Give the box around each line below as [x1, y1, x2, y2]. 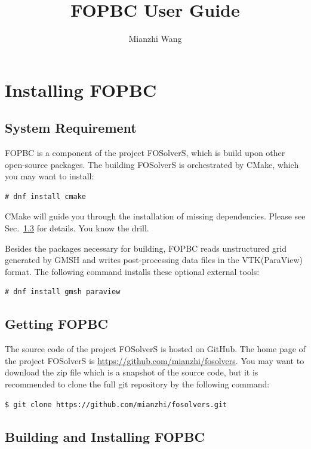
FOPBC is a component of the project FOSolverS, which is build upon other [5, 146, 285, 159]
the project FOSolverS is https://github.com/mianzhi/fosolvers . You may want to [5, 354, 304, 366]
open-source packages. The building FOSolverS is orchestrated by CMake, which [5, 158, 299, 170]
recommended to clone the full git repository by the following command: [5, 378, 270, 390]
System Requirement [5, 118, 137, 137]
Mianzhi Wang [128, 32, 182, 45]
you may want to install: [5, 170, 94, 182]
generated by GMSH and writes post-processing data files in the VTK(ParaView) [5, 253, 303, 266]
